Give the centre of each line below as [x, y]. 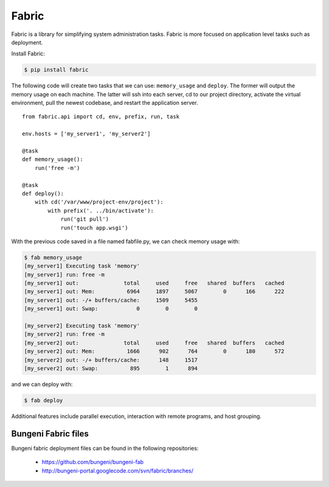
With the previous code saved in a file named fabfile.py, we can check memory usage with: [126, 241]
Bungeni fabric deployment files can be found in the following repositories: [105, 448]
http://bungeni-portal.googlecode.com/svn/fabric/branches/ [118, 471]
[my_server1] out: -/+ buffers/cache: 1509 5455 [111, 300]
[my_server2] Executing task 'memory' [82, 326]
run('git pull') [85, 219]
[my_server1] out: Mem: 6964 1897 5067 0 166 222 [154, 292]
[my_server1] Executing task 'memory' [82, 266]
